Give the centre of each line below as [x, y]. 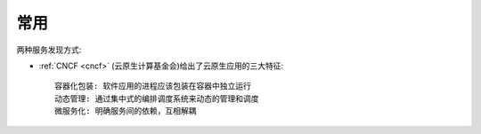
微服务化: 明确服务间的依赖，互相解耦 [126, 111]
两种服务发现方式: [49, 50]
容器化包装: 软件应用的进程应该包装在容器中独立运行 [153, 86]
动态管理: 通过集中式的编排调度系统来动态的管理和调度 [157, 99]
